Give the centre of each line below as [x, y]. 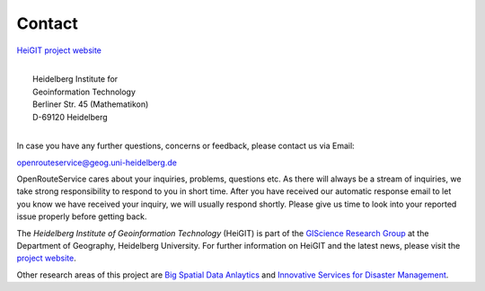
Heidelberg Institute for [75, 79]
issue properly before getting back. [82, 216]
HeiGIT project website [59, 50]
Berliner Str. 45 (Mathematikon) [91, 104]
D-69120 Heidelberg [70, 117]
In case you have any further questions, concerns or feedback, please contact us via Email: [185, 146]
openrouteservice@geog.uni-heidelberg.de [97, 163]
